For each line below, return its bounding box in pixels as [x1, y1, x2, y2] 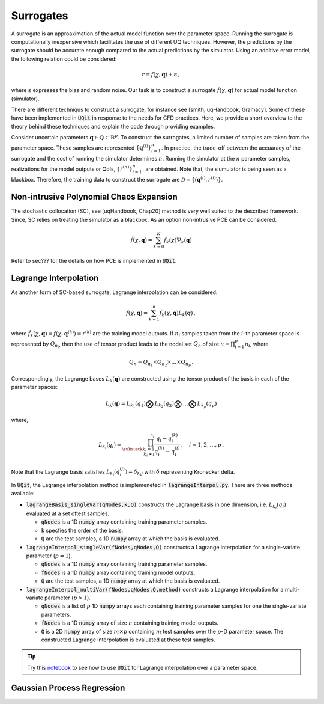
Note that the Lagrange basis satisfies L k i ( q [11, 468, 120, 477]
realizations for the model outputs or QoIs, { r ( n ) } [11, 164, 133, 173]
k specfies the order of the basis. [41, 527, 124, 534]
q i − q [156, 435, 172, 443]
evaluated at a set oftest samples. [26, 510, 110, 517]
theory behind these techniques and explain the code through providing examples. [11, 123, 215, 130]
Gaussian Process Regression [11, 682, 125, 693]
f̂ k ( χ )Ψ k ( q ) [164, 236, 192, 245]
